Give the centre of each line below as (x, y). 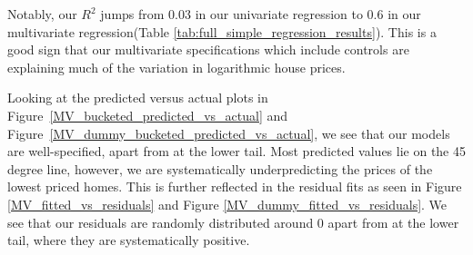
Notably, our (42, 14)
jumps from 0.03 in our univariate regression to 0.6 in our (261, 14)
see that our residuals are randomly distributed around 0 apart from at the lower (233, 222)
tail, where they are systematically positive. (129, 240)
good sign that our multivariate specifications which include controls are (208, 49)
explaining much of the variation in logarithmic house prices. (176, 67)
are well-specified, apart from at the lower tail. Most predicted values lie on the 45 (236, 151)
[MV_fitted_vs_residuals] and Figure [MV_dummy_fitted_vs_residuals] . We (227, 204)
